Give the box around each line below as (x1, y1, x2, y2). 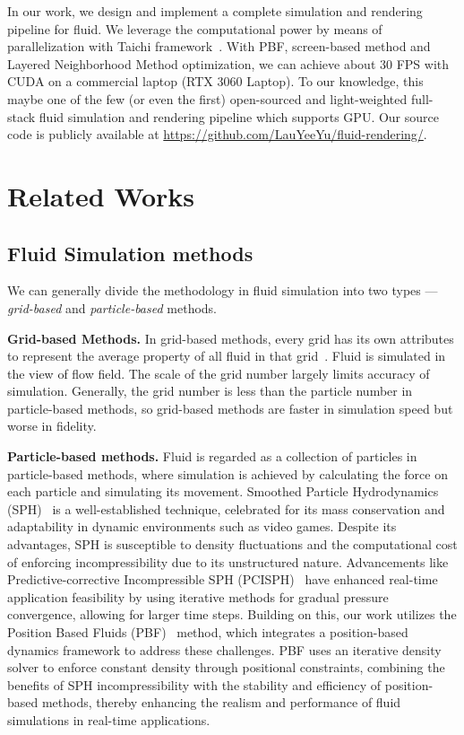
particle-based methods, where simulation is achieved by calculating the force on (7, 464, 448, 483)
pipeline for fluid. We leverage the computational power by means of (7, 19, 382, 38)
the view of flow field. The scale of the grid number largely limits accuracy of (7, 363, 430, 382)
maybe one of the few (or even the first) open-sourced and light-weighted (7, 89, 408, 108)
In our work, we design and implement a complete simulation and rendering (7, 2, 423, 20)
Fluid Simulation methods (7, 239, 253, 267)
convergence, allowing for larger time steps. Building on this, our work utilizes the (7, 605, 457, 624)
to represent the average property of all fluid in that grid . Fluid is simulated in (7, 346, 446, 365)
